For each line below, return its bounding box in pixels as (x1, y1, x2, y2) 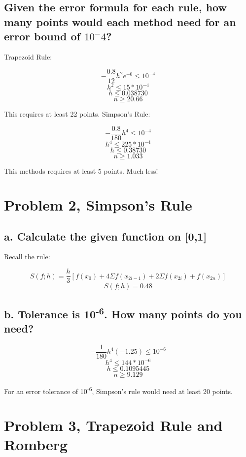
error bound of (4, 29, 80, 44)
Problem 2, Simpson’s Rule (4, 195, 192, 215)
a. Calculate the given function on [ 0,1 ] (4, 228, 207, 244)
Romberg (4, 434, 68, 454)
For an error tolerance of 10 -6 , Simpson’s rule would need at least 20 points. (4, 385, 233, 396)
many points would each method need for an (4, 14, 236, 29)
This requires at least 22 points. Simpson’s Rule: (4, 109, 150, 119)
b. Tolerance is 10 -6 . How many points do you (4, 304, 242, 321)
